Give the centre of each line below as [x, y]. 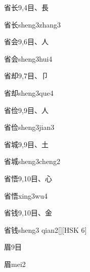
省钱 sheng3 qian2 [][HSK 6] [46, 229]
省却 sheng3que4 [29, 92]
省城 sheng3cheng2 [32, 161]
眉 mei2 [15, 264]
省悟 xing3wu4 [26, 195]
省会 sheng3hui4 [28, 58]
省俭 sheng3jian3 [29, 127]
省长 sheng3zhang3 [33, 24]
